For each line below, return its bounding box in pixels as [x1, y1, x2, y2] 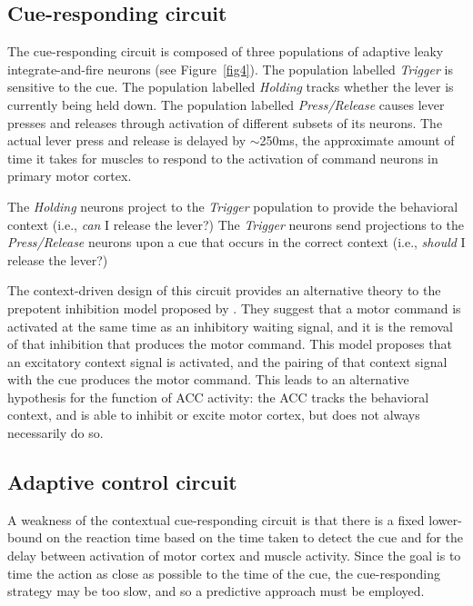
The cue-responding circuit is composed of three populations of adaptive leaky [7, 42, 444, 61]
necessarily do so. [7, 423, 104, 442]
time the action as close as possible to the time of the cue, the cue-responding [7, 563, 441, 582]
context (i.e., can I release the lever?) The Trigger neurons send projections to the [7, 214, 464, 233]
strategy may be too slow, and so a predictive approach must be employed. [7, 581, 425, 601]
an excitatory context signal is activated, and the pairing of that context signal [7, 352, 448, 371]
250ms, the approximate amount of [259, 131, 455, 150]
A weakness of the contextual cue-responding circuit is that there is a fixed [7, 510, 425, 529]
